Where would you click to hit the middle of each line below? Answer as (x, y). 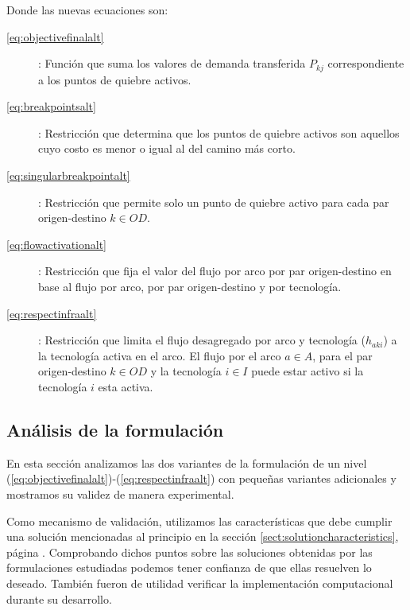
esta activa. (126, 386)
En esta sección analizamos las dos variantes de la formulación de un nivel (187, 462)
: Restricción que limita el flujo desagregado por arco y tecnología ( (202, 340)
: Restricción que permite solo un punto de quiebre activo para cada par (214, 202)
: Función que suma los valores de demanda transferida (172, 63)
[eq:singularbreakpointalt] (68, 175)
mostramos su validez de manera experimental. (120, 493)
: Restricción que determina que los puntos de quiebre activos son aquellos (219, 132)
